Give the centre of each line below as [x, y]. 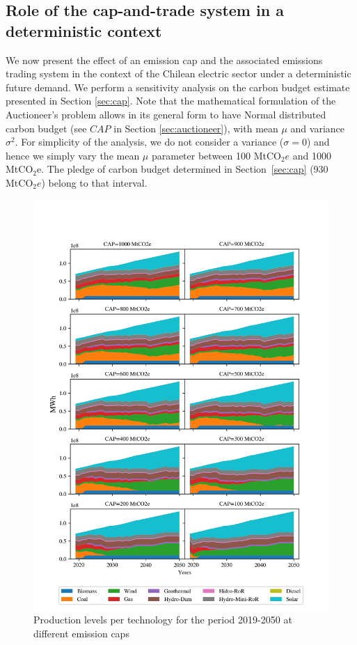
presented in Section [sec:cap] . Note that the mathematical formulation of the [171, 101]
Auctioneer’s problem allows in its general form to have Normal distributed [166, 114]
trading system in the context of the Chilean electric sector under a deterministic [178, 73]
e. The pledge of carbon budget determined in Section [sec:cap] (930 [182, 169]
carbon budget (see [46, 128]
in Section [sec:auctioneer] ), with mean [196, 128]
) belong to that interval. [94, 182]
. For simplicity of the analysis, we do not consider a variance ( [149, 142]
